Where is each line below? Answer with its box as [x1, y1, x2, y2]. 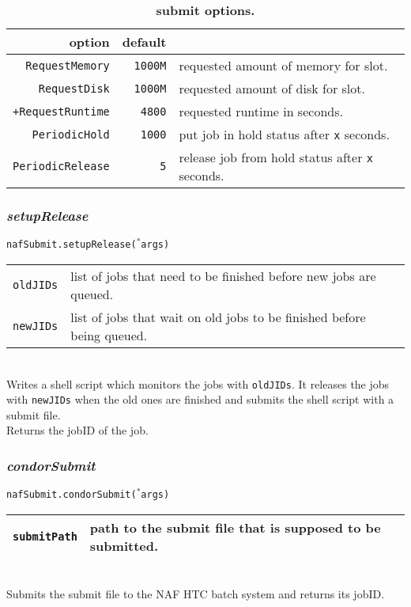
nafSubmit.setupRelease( [6, 239, 137, 251]
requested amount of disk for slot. [179, 79, 365, 97]
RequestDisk [38, 82, 110, 95]
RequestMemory [25, 59, 110, 72]
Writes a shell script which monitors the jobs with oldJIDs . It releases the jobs [6, 375, 390, 392]
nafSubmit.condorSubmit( [6, 489, 137, 501]
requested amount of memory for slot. [179, 56, 388, 74]
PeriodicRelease [13, 160, 110, 173]
